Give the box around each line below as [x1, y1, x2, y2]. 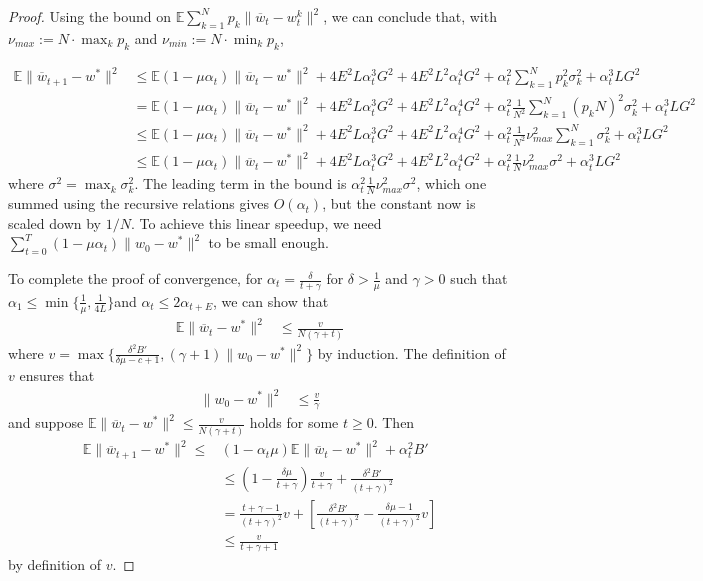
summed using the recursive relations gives [8, 193, 270, 214]
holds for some [249, 412, 339, 433]
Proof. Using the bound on [8, 6, 171, 26]
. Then [373, 412, 415, 433]
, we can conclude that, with [323, 6, 497, 26]
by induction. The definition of [317, 342, 506, 363]
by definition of [8, 554, 101, 574]
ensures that [19, 365, 95, 386]
